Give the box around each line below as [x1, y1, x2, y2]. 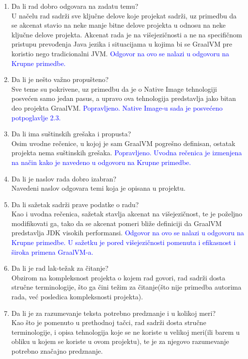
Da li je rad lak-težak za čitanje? [11, 263, 108, 273]
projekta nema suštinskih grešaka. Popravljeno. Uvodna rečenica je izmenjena [11, 147, 242, 158]
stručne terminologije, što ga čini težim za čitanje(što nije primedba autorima [11, 282, 242, 292]
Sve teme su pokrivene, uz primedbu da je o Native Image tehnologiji [11, 83, 217, 94]
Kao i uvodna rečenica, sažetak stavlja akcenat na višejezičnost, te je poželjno [11, 209, 243, 219]
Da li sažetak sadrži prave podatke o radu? [11, 199, 139, 209]
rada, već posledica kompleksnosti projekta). [11, 292, 143, 302]
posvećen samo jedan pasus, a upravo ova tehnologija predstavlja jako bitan [11, 93, 236, 103]
